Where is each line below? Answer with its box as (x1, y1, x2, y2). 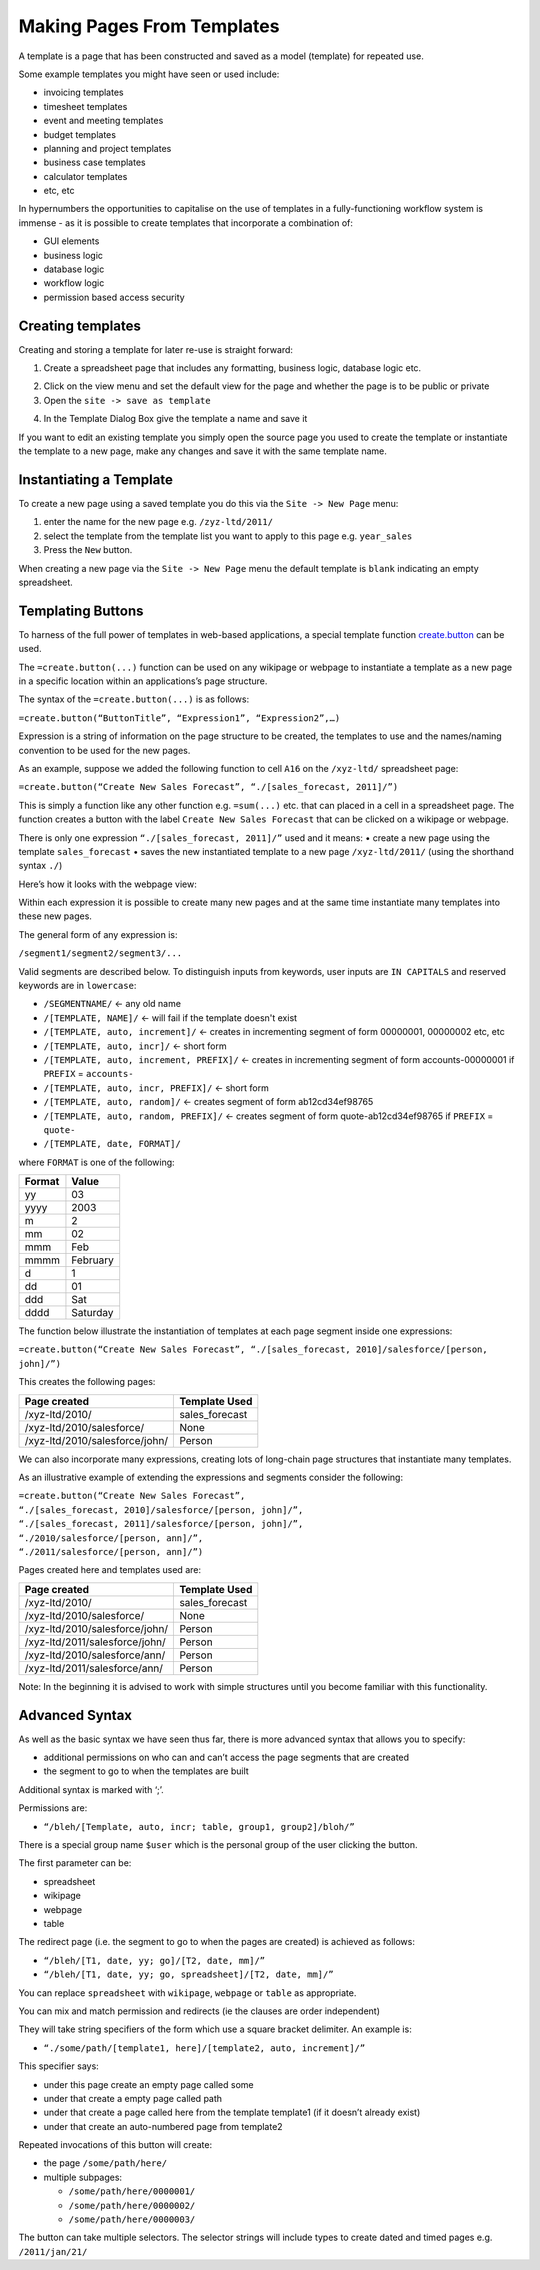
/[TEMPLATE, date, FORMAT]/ (43, 1138, 182, 1150)
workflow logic (43, 277, 105, 289)
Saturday (71, 1306, 114, 1320)
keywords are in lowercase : (18, 980, 137, 992)
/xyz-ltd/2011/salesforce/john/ (24, 1635, 167, 1649)
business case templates (43, 156, 146, 169)
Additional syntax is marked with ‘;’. (18, 1783, 164, 1795)
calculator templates (43, 170, 128, 182)
